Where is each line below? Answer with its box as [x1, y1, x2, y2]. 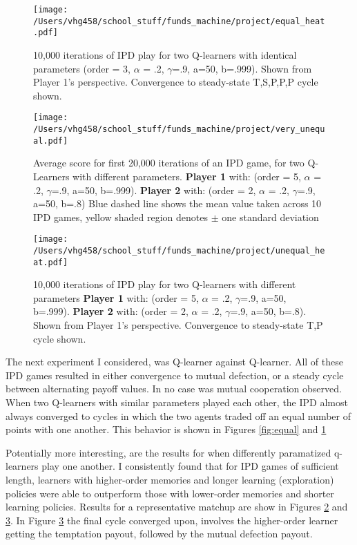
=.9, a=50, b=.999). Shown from [172, 61, 312, 75]
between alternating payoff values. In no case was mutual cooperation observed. [6, 381, 342, 396]
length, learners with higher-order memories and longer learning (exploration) [6, 472, 334, 486]
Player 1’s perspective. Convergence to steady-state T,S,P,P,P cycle [33, 75, 318, 89]
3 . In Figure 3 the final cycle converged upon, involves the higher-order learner [6, 513, 338, 527]
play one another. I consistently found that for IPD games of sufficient [41, 459, 339, 473]
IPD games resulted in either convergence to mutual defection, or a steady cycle [6, 367, 344, 382]
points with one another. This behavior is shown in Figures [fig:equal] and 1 [6, 422, 327, 437]
